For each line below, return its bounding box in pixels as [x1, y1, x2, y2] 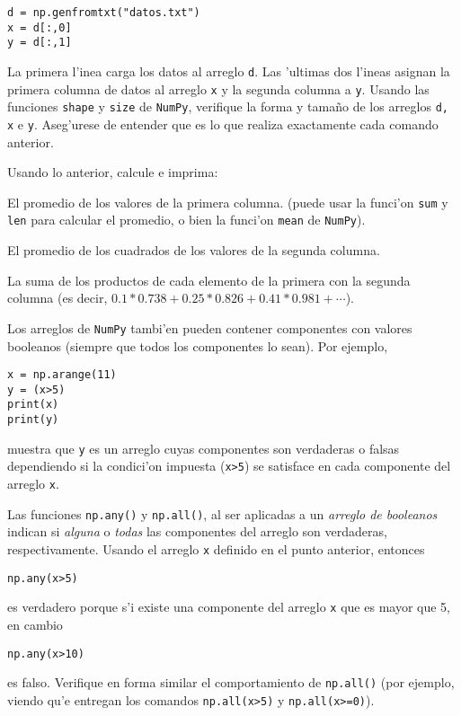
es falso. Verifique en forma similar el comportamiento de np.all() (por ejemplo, [7, 673, 455, 692]
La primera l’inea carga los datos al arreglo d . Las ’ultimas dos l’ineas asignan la [7, 61, 450, 80]
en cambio [7, 614, 63, 633]
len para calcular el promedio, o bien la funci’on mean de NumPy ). [7, 210, 366, 229]
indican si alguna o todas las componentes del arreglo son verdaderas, [7, 522, 387, 541]
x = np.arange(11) [7, 368, 117, 382]
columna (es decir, [7, 288, 108, 307]
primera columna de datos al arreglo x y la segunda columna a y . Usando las [7, 79, 430, 98]
